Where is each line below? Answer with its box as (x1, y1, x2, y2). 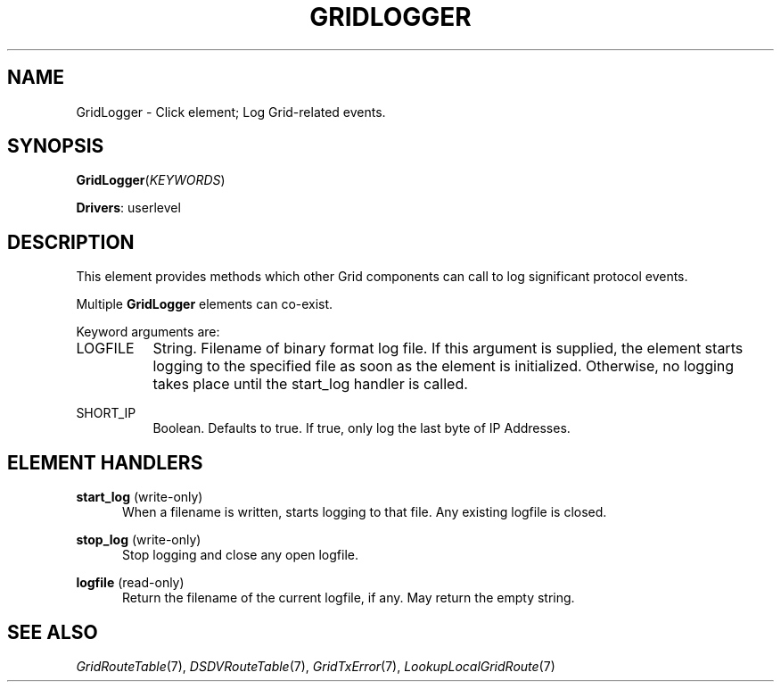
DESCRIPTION (7, 230, 135, 253)
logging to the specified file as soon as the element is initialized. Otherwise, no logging (152, 357, 735, 376)
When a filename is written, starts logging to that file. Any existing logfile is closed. (122, 504, 607, 520)
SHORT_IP (76, 405, 136, 421)
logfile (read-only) (76, 575, 185, 591)
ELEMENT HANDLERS (7, 451, 203, 474)
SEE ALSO (7, 620, 98, 643)
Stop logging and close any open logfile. (122, 547, 358, 563)
